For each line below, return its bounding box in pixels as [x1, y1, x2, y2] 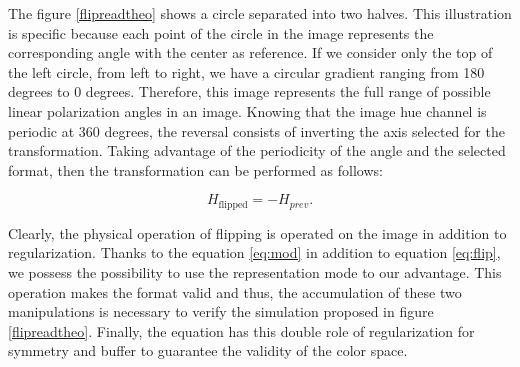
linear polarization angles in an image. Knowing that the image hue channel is [8, 100, 487, 121]
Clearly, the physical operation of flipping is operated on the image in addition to [8, 222, 507, 243]
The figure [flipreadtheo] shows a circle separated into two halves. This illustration [8, 3, 512, 23]
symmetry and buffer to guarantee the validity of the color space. [8, 340, 408, 361]
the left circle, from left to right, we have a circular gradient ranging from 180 [8, 61, 485, 82]
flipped [218, 199, 248, 210]
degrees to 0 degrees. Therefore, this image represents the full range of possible [8, 81, 491, 102]
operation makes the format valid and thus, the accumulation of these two [8, 281, 462, 302]
